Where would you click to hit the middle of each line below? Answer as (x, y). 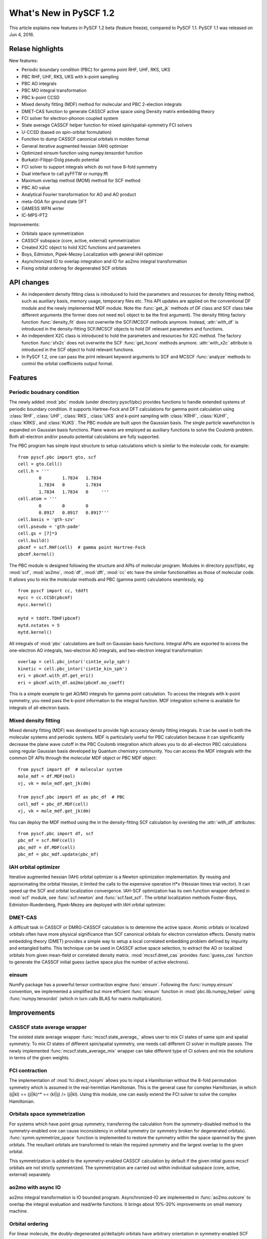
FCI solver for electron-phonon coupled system (70, 118)
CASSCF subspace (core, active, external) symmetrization (81, 240)
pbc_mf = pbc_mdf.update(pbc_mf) (58, 854)
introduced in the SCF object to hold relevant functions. (78, 350)
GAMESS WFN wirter (43, 209)
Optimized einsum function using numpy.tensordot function (82, 153)
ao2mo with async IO (35, 1187)
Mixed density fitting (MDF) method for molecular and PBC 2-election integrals (102, 105)
